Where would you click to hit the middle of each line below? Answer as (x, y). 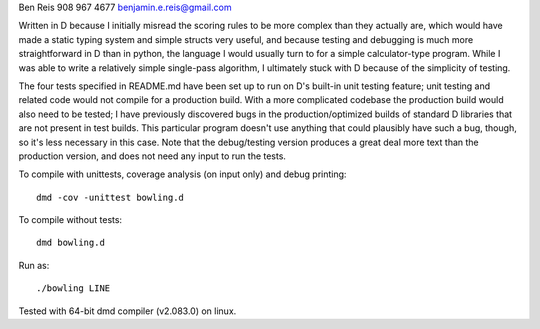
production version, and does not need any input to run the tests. (152, 156)
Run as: (34, 265)
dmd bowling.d (70, 243)
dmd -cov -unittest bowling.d (110, 197)
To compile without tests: (70, 220)
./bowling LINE (73, 288)
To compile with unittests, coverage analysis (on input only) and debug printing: (182, 174)
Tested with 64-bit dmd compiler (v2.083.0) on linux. (127, 311)
